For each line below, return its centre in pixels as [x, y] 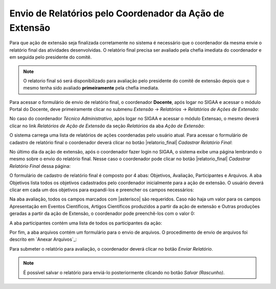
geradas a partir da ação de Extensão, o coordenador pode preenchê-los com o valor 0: [102, 214]
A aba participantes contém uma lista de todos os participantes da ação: [86, 223]
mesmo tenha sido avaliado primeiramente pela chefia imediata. [91, 88]
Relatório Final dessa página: [40, 166]
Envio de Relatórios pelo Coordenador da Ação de [117, 13]
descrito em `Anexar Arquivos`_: [43, 239]
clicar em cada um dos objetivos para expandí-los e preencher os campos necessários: [102, 190]
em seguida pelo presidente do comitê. [51, 57]
